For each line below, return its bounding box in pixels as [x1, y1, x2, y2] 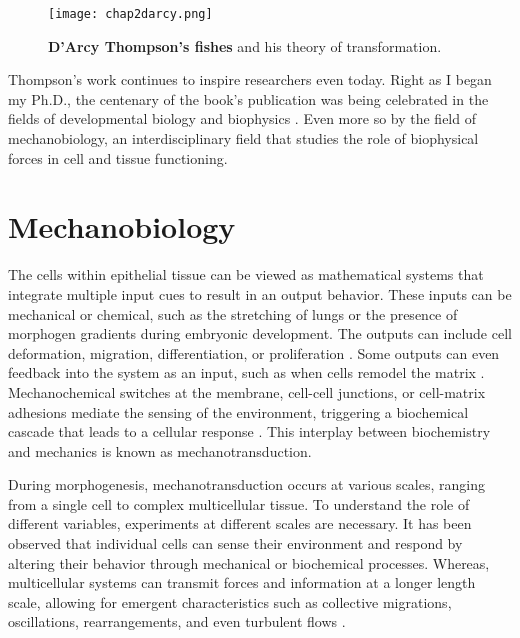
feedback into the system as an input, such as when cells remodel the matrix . [8, 362, 485, 383]
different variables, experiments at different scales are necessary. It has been [8, 513, 472, 534]
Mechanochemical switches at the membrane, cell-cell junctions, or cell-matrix [8, 381, 486, 402]
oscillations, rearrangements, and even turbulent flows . [8, 611, 346, 632]
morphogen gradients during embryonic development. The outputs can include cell [8, 323, 512, 344]
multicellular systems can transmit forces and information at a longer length [8, 572, 476, 593]
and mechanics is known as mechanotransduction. [8, 440, 312, 461]
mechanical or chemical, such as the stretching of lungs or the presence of [8, 303, 458, 324]
